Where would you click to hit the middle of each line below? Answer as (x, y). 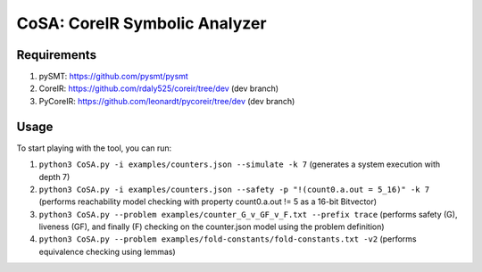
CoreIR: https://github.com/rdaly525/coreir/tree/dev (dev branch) (159, 88)
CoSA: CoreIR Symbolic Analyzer (141, 23)
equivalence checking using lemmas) (107, 251)
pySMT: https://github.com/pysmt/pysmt (114, 77)
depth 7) (54, 177)
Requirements (57, 55)
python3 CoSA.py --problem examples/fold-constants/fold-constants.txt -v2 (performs (228, 239)
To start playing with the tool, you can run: (94, 148)
